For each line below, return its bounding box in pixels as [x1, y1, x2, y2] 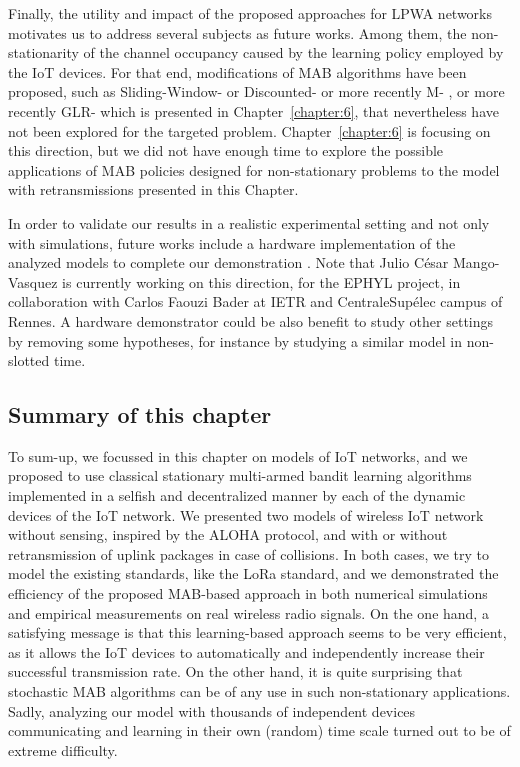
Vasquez [8, 271, 58, 292]
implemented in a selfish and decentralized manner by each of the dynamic [8, 485, 466, 506]
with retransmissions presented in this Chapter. [8, 179, 299, 200]
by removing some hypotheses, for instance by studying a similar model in [8, 330, 463, 351]
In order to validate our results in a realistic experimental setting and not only [8, 212, 490, 233]
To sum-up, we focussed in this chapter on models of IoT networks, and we [8, 445, 468, 466]
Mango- [453, 252, 500, 273]
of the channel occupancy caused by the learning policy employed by [83, 42, 504, 63]
